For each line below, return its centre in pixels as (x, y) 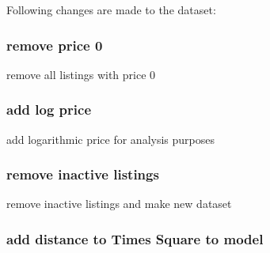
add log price (49, 110)
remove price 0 (55, 45)
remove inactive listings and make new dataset (119, 204)
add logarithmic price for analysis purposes (110, 139)
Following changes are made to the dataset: (111, 9)
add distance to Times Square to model (135, 238)
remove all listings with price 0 (81, 74)
